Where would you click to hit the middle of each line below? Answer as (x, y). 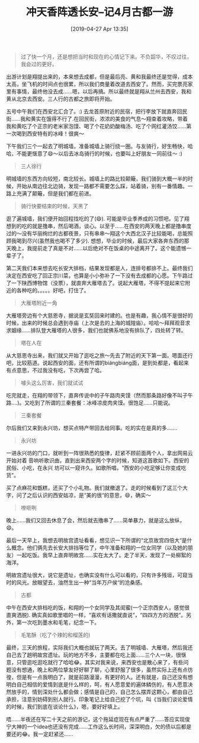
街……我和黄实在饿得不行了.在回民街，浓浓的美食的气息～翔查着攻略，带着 (97, 118)
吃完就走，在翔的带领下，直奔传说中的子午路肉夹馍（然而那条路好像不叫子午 (99, 395)
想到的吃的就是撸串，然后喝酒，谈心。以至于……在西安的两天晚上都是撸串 (96, 226)
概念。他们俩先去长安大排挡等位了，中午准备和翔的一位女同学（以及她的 (99, 547)
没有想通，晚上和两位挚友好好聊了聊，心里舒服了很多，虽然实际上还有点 (99, 670)
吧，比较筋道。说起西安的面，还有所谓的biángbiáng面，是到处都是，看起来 (98, 363)
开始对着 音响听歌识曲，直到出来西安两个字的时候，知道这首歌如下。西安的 (98, 460)
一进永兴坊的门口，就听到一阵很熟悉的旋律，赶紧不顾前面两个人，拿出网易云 (99, 453)
